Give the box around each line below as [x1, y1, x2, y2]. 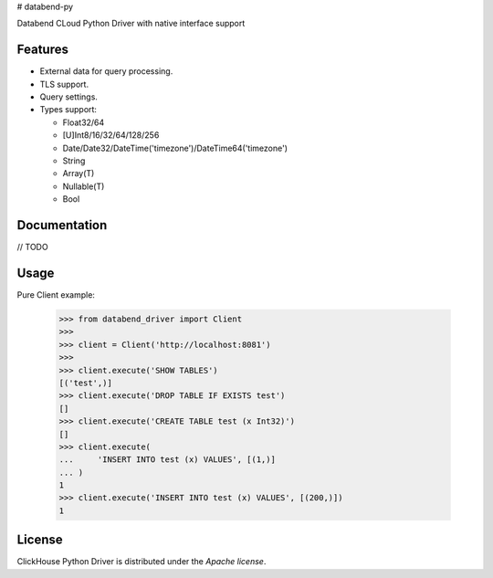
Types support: [39, 104, 98, 115]
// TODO [16, 242, 49, 253]
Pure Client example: [16, 289, 96, 300]
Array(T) [62, 168, 95, 179]
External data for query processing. [39, 66, 173, 77]
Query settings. [39, 91, 98, 102]
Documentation [16, 217, 108, 233]
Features [16, 42, 68, 58]
